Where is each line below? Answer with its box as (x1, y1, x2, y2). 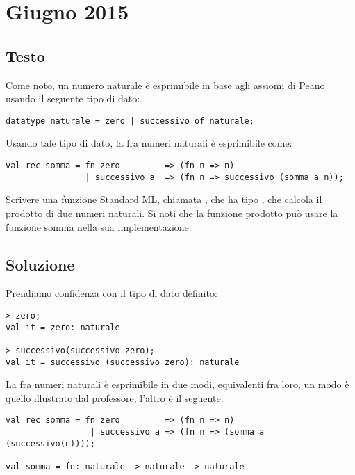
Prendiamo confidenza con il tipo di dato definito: (6, 286, 217, 300)
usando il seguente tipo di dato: (6, 91, 140, 106)
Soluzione (6, 253, 75, 275)
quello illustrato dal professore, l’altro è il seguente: (6, 390, 224, 405)
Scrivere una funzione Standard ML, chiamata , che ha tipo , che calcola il (6, 192, 322, 207)
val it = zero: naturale (6, 322, 120, 332)
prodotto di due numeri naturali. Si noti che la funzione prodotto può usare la (6, 205, 338, 220)
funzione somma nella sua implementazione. (6, 219, 192, 234)
